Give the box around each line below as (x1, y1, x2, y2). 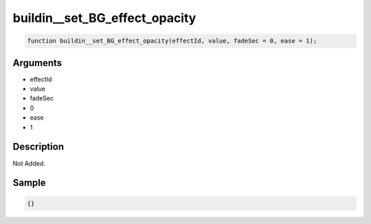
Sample (12, 177, 46, 189)
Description (12, 141, 65, 153)
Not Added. (12, 159, 46, 168)
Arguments (12, 57, 63, 69)
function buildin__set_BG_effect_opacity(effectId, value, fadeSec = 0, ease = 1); (27, 37, 317, 45)
